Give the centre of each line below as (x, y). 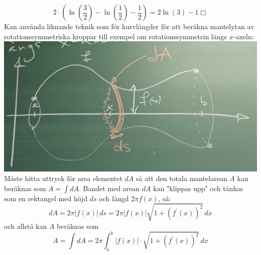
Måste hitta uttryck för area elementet (63, 178)
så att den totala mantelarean (181, 178)
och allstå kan (26, 226)
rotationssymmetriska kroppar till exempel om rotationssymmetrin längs (116, 36)
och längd (114, 198)
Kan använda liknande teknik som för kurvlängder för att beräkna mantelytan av (129, 26)
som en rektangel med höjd (46, 198)
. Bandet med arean (109, 188)
